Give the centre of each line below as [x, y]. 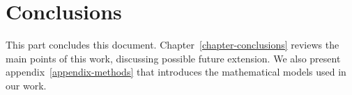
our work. [26, 85]
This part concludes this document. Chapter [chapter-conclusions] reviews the [173, 45]
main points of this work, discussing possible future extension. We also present [173, 58]
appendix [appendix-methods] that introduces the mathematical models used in [176, 72]
